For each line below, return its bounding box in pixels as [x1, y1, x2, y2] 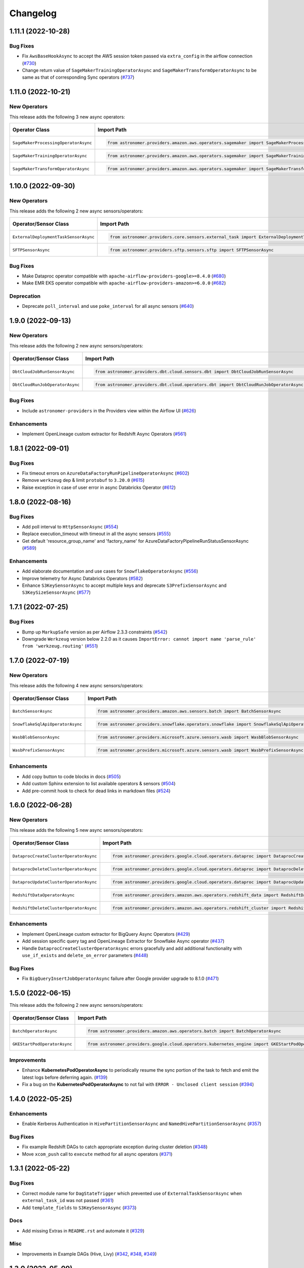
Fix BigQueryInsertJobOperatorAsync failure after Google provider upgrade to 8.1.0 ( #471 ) [22, 975, 219, 981]
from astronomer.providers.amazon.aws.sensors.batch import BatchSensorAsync [97, 709, 281, 714]
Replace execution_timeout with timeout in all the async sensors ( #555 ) [22, 531, 171, 537]
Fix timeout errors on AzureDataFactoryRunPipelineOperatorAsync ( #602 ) [22, 470, 189, 476]
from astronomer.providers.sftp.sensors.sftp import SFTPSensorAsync [109, 247, 274, 253]
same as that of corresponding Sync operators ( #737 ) [22, 74, 135, 81]
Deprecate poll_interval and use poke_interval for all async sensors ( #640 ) [22, 303, 195, 309]
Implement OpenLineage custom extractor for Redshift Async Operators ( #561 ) [22, 431, 187, 437]
